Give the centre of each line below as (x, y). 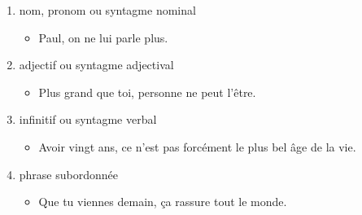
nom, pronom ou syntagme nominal (107, 10)
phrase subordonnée (68, 174)
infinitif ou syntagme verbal (88, 119)
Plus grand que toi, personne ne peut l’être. (147, 92)
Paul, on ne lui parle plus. (103, 37)
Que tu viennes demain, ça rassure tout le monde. (163, 202)
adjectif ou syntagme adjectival (96, 65)
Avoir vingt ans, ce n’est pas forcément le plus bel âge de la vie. (197, 146)
